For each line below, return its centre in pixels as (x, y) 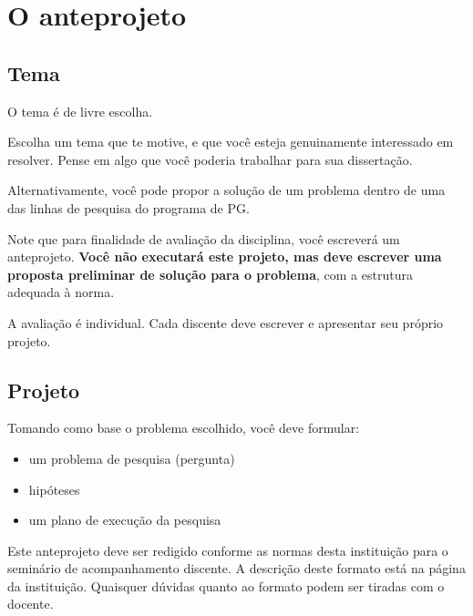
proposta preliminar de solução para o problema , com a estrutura (210, 274)
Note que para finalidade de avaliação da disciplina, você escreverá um (204, 238)
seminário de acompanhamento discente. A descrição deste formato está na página (236, 568)
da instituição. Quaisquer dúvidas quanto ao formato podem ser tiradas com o (226, 585)
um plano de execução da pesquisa (125, 520)
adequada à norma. (61, 292)
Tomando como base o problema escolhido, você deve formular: (184, 428)
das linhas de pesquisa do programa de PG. (129, 207)
